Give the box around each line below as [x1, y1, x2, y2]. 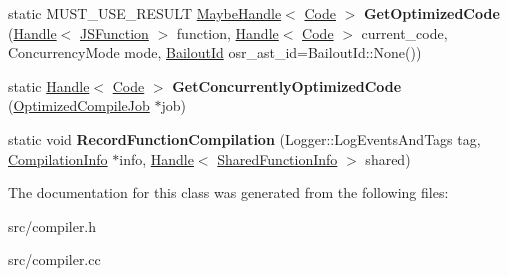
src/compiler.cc [8, 249, 101, 270]
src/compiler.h [8, 215, 97, 236]
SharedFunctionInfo [217, 148, 338, 169]
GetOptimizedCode [363, 3, 500, 23]
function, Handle [176, 22, 279, 43]
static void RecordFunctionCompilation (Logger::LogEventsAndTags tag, [8, 128, 481, 149]
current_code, [361, 22, 448, 43]
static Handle [8, 75, 90, 96]
